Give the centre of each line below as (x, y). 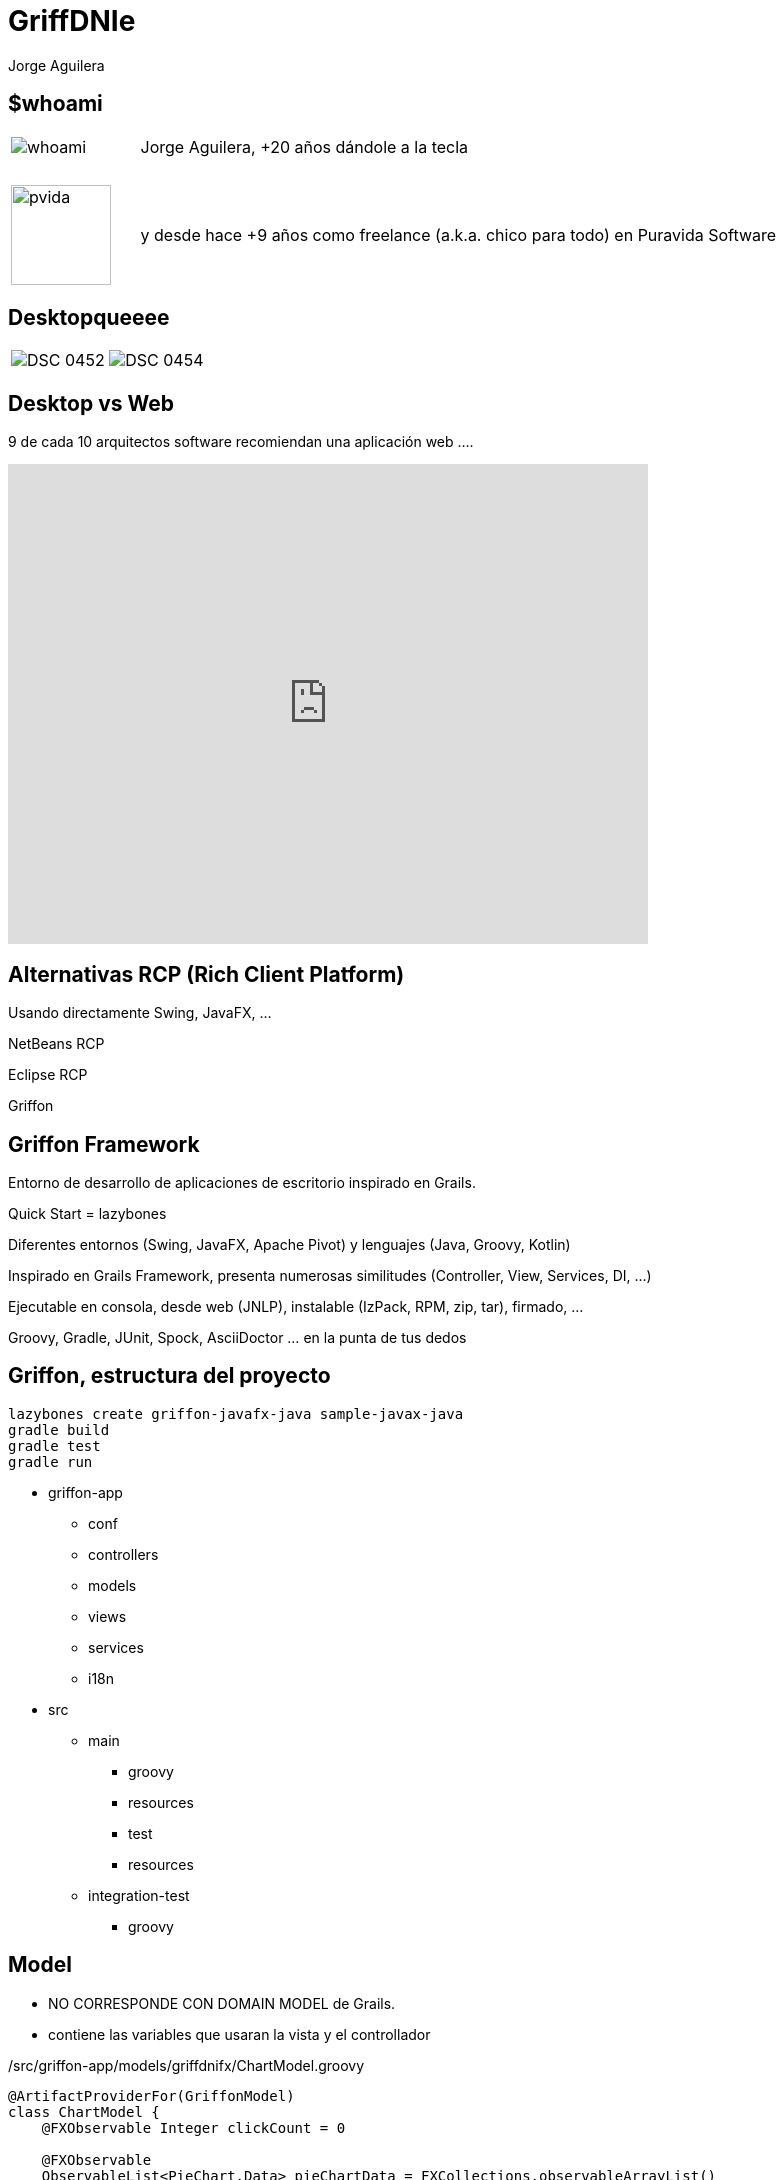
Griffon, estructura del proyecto (169, 1376)
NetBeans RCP (56, 1044)
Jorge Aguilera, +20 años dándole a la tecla (304, 146)
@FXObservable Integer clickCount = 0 (193, 2127)
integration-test (139, 1895)
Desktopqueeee (89, 318)
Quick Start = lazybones (87, 1213)
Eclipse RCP (48, 1075)
